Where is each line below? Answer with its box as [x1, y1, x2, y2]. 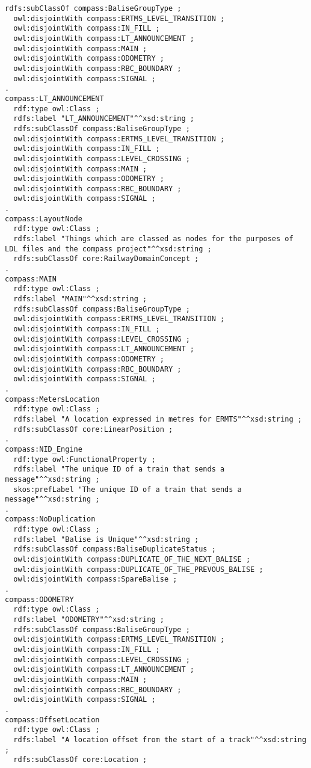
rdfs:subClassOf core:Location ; [13, 755, 147, 764]
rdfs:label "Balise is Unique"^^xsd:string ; [13, 535, 199, 544]
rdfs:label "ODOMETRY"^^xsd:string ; [13, 615, 164, 624]
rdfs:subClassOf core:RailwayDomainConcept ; [13, 254, 199, 263]
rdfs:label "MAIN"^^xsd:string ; [13, 295, 147, 304]
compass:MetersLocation [5, 395, 100, 404]
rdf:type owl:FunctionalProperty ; [13, 455, 156, 464]
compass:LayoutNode [5, 214, 82, 223]
